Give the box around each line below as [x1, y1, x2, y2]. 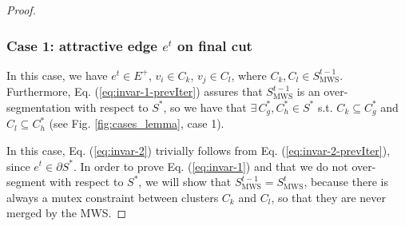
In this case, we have [6, 66, 108, 83]
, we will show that [138, 173, 232, 190]
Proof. [6, 2, 36, 18]
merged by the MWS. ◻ [6, 204, 127, 221]
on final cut [177, 35, 252, 55]
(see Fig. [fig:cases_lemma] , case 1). [49, 115, 224, 132]
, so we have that [163, 98, 247, 115]
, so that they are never [271, 188, 387, 205]
